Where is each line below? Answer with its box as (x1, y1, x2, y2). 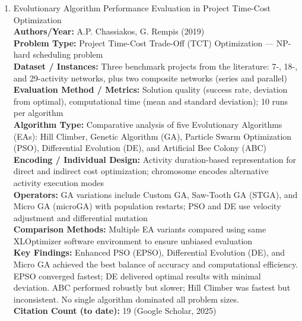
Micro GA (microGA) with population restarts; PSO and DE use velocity (13, 200, 281, 212)
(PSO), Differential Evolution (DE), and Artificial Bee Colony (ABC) (13, 141, 266, 154)
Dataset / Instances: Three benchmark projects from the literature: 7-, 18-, (13, 59, 298, 72)
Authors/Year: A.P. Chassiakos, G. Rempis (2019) (13, 25, 205, 37)
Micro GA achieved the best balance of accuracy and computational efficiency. (13, 258, 298, 270)
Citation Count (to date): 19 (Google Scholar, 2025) (13, 304, 217, 317)
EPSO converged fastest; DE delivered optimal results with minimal (13, 269, 261, 282)
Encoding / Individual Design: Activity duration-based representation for (13, 153, 296, 165)
